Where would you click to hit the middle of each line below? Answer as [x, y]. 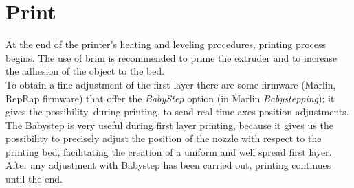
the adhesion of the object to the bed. [85, 71]
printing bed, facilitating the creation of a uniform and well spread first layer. [169, 151]
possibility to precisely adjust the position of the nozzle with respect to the [164, 138]
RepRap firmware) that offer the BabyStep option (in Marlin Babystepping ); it [170, 98]
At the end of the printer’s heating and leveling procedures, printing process [166, 44]
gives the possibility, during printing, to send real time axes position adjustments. [177, 111]
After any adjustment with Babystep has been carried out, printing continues [168, 165]
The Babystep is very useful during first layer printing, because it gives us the [169, 125]
